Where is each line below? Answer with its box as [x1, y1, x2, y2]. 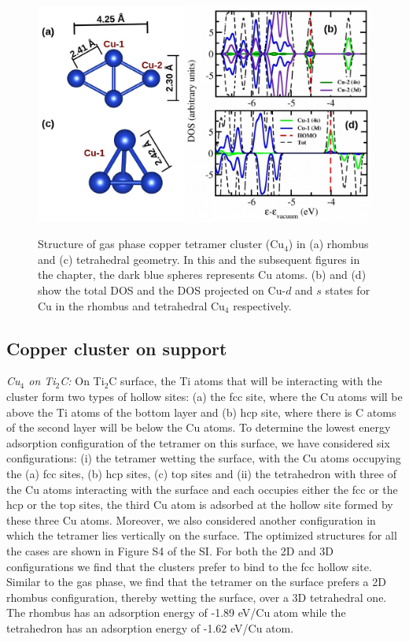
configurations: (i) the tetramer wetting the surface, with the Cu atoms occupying [6, 450, 401, 466]
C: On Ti [60, 373, 105, 389]
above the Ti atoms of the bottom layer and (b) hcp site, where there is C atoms [6, 403, 396, 420]
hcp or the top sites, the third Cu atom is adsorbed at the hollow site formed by [6, 496, 393, 513]
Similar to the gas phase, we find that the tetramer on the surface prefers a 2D [6, 573, 386, 590]
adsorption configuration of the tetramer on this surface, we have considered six [6, 434, 390, 451]
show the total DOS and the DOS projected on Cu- [38, 282, 286, 299]
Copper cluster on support [6, 336, 227, 360]
